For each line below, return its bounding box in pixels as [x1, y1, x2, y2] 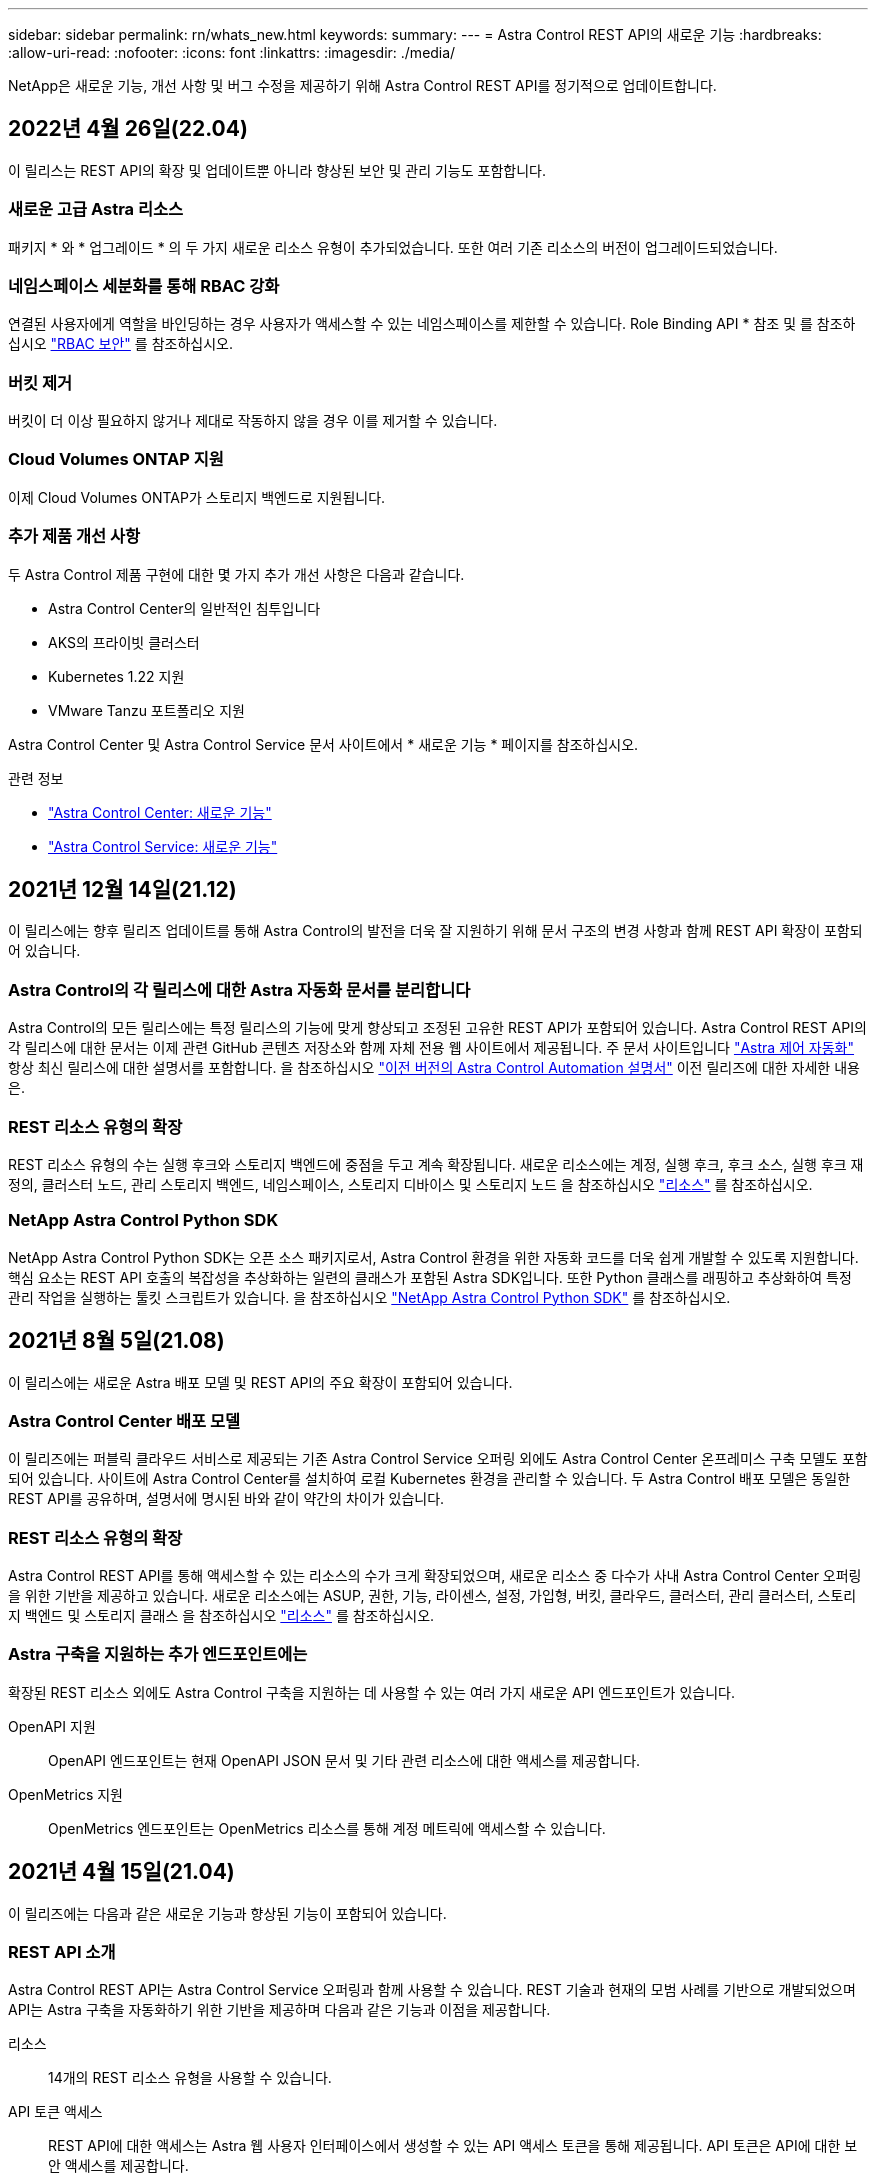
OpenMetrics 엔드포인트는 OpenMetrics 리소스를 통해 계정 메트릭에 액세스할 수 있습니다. [48, 1819, 606, 1837]
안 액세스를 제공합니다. [48, 2157, 189, 2175]
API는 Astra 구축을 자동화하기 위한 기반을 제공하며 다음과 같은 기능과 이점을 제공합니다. [8, 2001, 551, 2019]
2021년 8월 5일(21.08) [8, 1328, 225, 1354]
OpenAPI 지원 [8, 1717, 96, 1735]
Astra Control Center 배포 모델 [8, 1410, 241, 1431]
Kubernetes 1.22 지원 [48, 667, 185, 685]
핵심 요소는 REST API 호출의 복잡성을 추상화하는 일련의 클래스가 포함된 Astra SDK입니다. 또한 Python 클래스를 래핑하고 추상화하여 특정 [8, 1268, 852, 1286]
